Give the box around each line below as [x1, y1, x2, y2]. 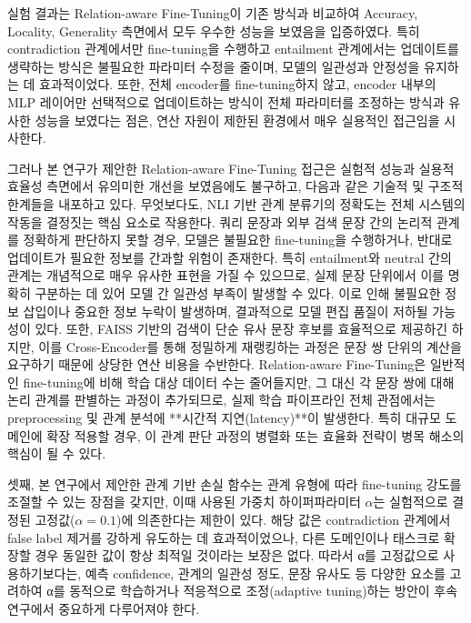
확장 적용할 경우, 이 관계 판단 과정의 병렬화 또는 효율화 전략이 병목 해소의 [46, 426, 465, 445]
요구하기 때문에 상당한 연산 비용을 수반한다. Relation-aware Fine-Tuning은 [7, 355, 426, 374]
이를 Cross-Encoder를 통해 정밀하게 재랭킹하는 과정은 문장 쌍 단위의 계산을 [38, 337, 462, 356]
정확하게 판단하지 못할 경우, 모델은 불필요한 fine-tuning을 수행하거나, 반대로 [23, 230, 453, 249]
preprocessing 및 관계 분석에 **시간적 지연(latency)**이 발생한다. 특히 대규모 [7, 408, 441, 427]
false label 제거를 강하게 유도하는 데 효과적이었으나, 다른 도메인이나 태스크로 [7, 528, 440, 547]
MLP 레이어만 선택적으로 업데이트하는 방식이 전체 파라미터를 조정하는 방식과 [7, 92, 445, 111]
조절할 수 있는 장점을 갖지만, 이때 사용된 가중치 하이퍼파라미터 [7, 492, 361, 511]
